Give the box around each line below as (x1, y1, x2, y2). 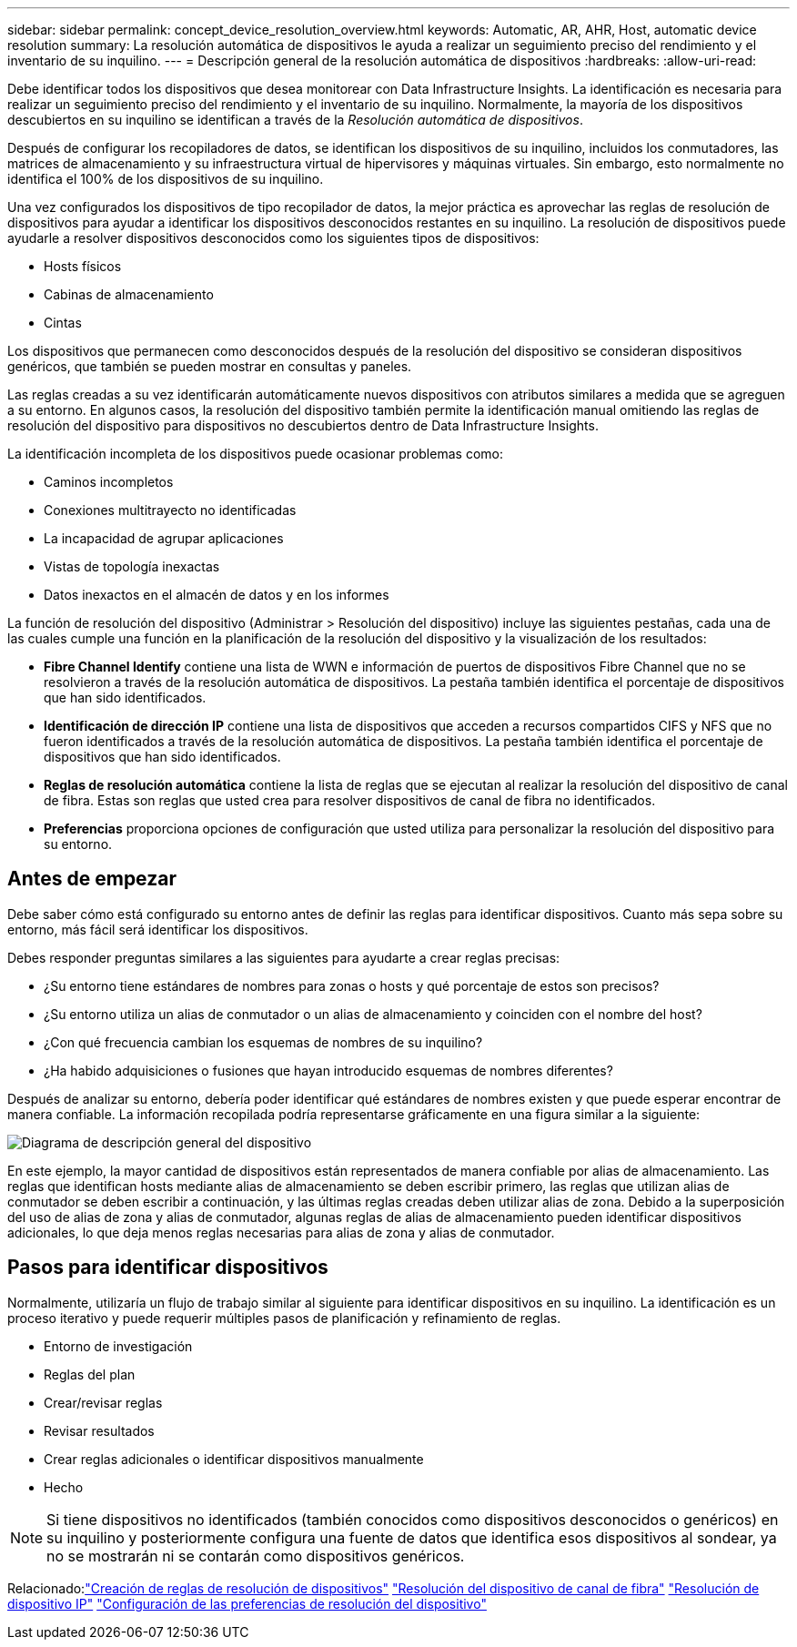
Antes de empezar (7, 867, 177, 891)
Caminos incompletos (44, 474, 174, 490)
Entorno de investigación (44, 1338, 193, 1354)
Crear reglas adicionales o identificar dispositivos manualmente (44, 1450, 424, 1467)
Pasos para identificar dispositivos (7, 1256, 328, 1279)
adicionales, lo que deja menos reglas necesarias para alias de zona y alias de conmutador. (7, 1224, 555, 1240)
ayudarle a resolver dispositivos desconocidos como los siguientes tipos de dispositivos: (7, 230, 540, 246)
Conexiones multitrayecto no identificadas (44, 502, 297, 518)
